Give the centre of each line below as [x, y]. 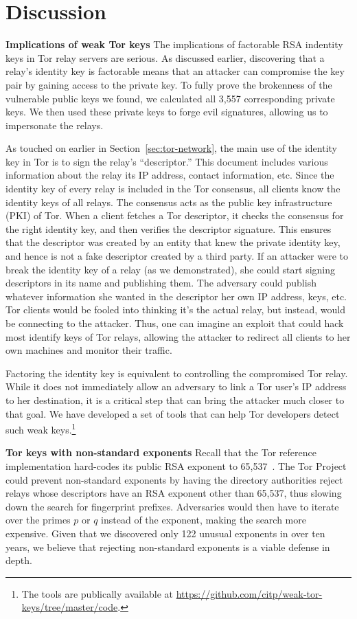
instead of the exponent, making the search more [204, 520]
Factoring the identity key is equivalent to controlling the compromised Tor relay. [177, 373]
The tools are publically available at [97, 593]
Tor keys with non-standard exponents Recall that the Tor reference [161, 452]
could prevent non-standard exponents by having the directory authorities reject [174, 479]
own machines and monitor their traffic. [89, 350]
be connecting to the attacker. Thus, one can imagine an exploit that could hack [175, 323]
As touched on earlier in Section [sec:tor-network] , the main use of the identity [171, 148]
